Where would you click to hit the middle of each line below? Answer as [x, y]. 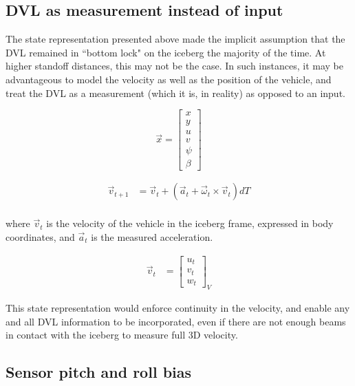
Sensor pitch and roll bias [99, 372]
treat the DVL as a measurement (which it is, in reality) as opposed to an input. [175, 93]
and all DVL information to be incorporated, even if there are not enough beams [176, 321]
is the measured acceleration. [152, 237]
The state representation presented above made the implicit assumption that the [175, 39]
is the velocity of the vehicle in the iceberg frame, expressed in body [190, 223]
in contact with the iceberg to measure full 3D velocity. [122, 335]
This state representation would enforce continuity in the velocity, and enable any [178, 307]
